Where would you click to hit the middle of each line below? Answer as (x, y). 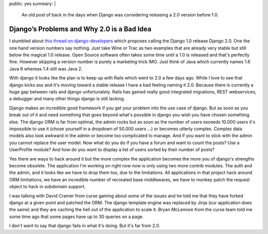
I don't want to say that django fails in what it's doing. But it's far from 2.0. (85, 226)
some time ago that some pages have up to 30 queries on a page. (76, 217)
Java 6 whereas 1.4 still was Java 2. (46, 69)
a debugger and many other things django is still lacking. (67, 99)
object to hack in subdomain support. (47, 187)
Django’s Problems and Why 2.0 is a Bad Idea (80, 29)
